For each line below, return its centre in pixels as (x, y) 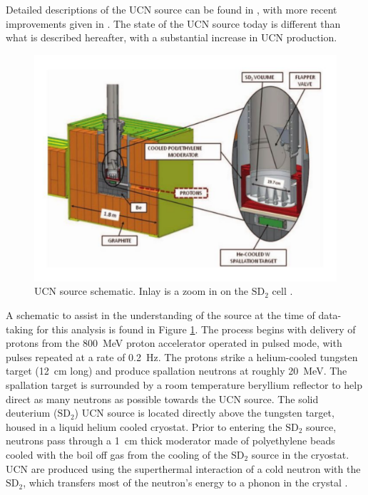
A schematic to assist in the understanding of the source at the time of (160, 314)
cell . (282, 291)
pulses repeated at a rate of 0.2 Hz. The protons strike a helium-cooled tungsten (182, 356)
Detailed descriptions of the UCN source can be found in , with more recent (172, 9)
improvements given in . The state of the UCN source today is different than (173, 23)
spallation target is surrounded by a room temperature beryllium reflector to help (184, 384)
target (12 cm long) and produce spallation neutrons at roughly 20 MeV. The (177, 371)
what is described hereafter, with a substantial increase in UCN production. (172, 37)
